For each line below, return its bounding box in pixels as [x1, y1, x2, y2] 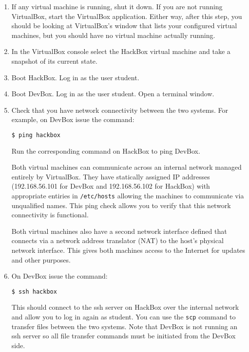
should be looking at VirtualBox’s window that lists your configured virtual [11, 20, 237, 31]
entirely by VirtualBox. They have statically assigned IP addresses [11, 171, 210, 181]
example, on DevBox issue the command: [11, 114, 134, 124]
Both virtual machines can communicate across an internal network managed [11, 162, 242, 172]
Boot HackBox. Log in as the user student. [11, 72, 139, 82]
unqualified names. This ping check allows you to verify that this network [11, 200, 231, 210]
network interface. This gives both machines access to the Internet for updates [11, 245, 246, 255]
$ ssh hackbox [11, 288, 57, 295]
